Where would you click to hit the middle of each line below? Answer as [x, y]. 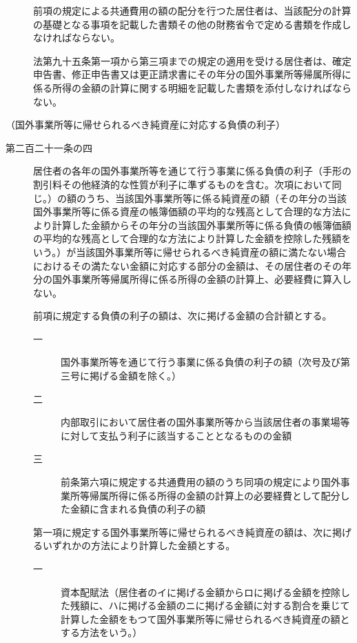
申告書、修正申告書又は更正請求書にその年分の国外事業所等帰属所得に [192, 74]
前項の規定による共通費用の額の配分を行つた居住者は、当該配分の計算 [192, 10]
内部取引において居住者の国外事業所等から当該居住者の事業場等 [205, 422]
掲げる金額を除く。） [135, 376]
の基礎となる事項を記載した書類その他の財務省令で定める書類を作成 [187, 24]
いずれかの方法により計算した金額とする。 [139, 545]
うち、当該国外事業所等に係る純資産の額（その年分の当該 [216, 198]
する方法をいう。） [102, 632]
